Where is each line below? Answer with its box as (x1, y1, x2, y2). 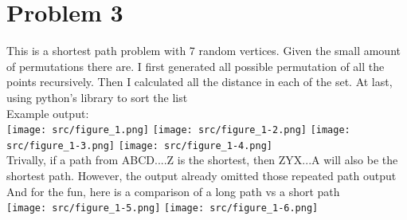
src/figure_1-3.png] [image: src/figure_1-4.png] (6, 139, 272, 151)
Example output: (6, 104, 89, 121)
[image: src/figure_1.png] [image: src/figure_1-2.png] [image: (6, 124, 350, 136)
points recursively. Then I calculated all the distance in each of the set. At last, (6, 73, 393, 90)
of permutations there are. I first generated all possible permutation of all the (6, 57, 385, 74)
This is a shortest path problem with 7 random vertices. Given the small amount (6, 42, 401, 59)
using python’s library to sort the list (6, 88, 188, 105)
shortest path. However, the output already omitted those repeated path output (6, 167, 397, 183)
